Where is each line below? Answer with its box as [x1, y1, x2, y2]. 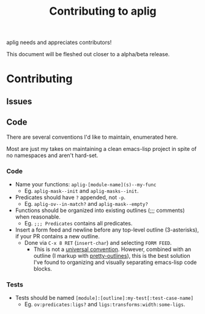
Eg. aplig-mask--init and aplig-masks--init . [24, 187, 139, 194]
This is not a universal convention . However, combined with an [33, 246, 192, 253]
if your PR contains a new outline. [15, 232, 100, 239]
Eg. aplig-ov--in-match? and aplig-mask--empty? [24, 200, 149, 207]
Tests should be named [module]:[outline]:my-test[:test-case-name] [15, 294, 194, 302]
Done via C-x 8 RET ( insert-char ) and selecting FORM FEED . [24, 239, 172, 246]
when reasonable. [15, 213, 61, 221]
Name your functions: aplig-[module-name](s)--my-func [15, 180, 157, 188]
